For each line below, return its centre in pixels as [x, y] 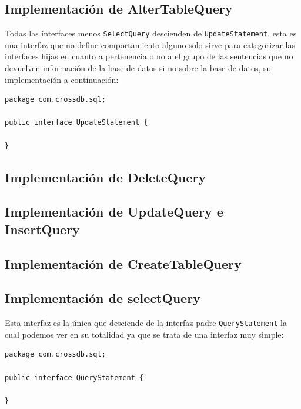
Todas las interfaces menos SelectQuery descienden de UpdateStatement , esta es [151, 33]
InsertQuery [42, 229]
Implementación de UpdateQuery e [114, 212]
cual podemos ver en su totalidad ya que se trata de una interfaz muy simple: [144, 334]
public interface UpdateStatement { [76, 123]
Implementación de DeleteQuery [106, 177]
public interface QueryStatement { [74, 378]
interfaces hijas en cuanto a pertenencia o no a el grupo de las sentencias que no [149, 56]
